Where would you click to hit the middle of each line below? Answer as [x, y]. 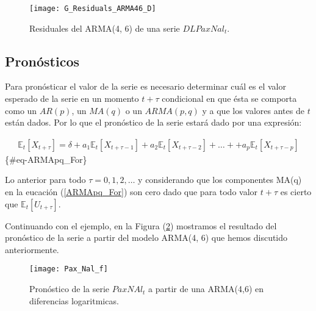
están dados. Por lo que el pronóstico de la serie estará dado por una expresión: [153, 122]
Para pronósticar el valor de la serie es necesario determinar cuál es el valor [145, 86]
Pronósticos [42, 61]
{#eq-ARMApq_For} [46, 159]
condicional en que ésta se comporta [229, 98]
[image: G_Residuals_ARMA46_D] [93, 9]
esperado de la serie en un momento [72, 98]
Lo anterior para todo [45, 180]
